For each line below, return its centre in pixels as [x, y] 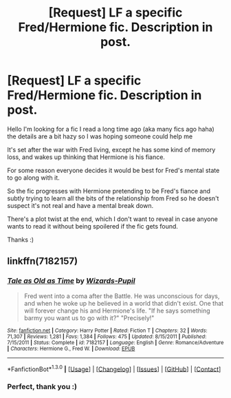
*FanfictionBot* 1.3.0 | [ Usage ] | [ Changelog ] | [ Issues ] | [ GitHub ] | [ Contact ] [114, 368]
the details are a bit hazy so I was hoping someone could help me [100, 136]
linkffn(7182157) [42, 261]
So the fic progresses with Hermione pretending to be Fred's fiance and [109, 191]
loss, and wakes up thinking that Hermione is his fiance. [86, 157]
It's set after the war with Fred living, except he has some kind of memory [111, 149]
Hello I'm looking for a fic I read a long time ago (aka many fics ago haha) [111, 129]
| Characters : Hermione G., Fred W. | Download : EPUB [71, 348]
